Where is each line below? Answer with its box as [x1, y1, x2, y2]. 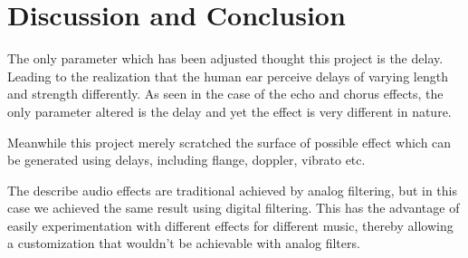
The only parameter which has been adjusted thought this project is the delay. [7, 49, 444, 68]
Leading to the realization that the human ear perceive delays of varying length [7, 66, 448, 85]
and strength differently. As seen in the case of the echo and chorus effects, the [7, 84, 444, 103]
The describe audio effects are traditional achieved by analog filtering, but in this [7, 180, 458, 199]
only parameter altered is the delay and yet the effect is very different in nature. [7, 101, 452, 120]
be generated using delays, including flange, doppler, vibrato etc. [7, 150, 366, 169]
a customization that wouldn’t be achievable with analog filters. [7, 234, 360, 253]
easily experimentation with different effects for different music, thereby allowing [7, 215, 454, 234]
